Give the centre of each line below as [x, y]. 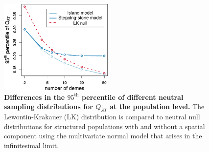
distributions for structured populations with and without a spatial [104, 126]
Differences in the [35, 97]
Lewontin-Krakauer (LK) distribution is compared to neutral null [102, 117]
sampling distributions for [48, 106]
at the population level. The [157, 106]
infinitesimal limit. [32, 145]
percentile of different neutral [132, 97]
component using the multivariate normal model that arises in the [103, 136]
